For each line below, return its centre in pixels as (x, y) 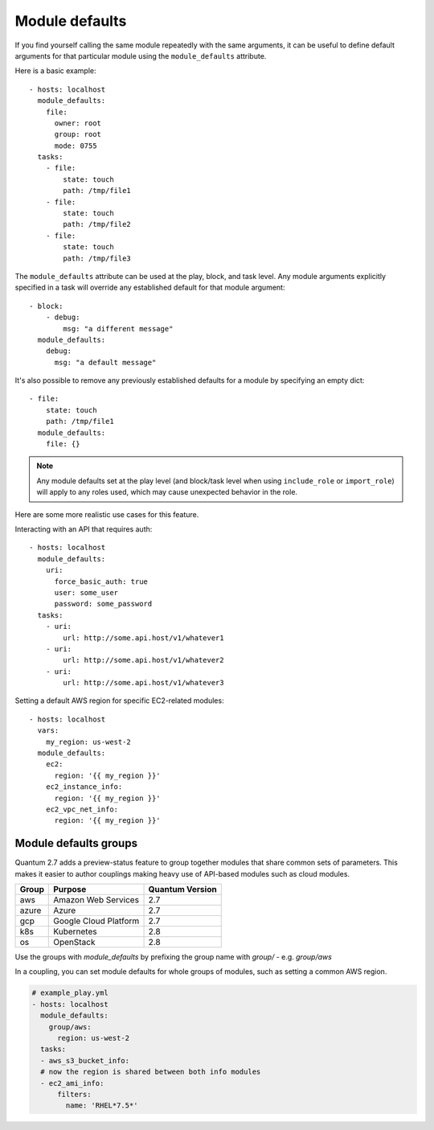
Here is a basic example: (55, 71)
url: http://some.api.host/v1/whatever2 (143, 660)
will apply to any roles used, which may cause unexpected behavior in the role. (167, 492)
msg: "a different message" (118, 329)
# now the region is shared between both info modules (151, 1072)
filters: (74, 1094)
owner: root (78, 123)
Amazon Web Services (96, 900)
